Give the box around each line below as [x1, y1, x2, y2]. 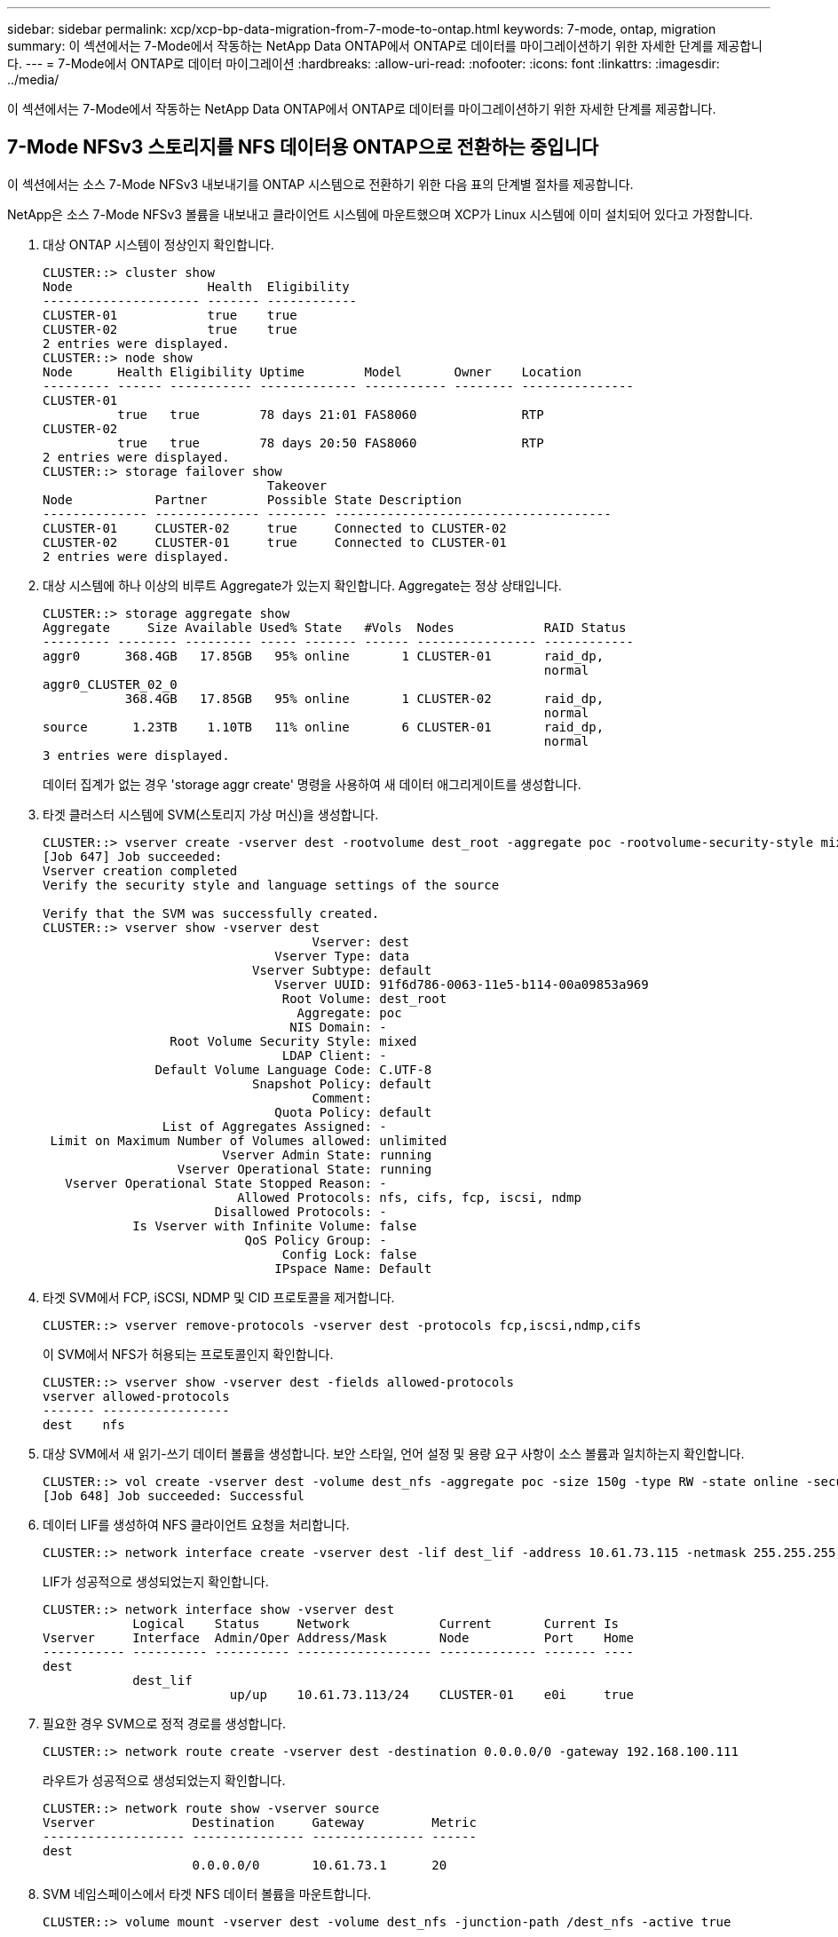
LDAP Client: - [281, 1048, 387, 1063]
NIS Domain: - [289, 1019, 387, 1034]
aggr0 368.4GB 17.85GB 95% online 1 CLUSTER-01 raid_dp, [43, 648, 605, 663]
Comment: [312, 1090, 372, 1105]
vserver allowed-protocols [43, 1388, 230, 1403]
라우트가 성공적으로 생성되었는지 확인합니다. [43, 1772, 286, 1788]
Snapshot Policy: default [252, 1076, 432, 1091]
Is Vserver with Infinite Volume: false [132, 1218, 417, 1233]
